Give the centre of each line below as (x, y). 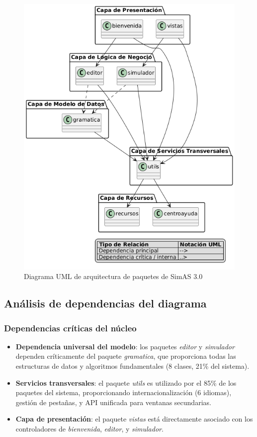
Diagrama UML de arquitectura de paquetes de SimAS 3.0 (113, 276)
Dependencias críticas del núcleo (70, 328)
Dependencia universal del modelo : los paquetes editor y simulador (125, 346)
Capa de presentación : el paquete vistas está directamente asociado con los (134, 419)
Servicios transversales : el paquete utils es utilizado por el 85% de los (126, 382)
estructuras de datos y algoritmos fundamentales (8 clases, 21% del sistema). (132, 366)
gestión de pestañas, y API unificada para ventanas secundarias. (113, 402)
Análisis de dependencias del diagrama (105, 303)
